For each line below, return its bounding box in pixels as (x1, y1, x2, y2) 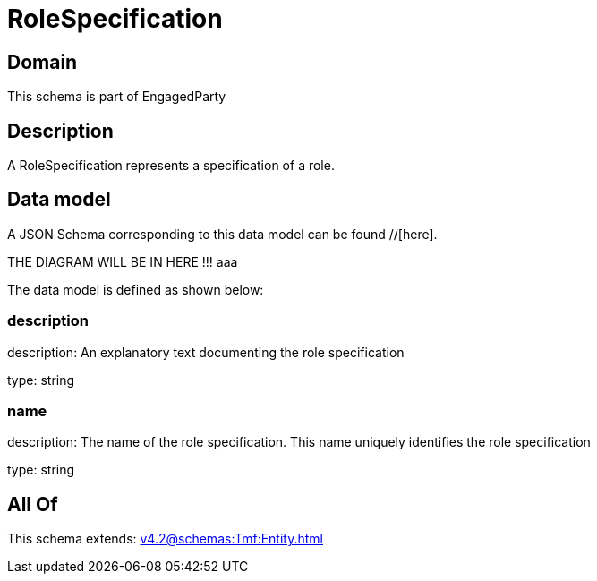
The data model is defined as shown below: (7, 281, 264, 297)
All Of (7, 492, 58, 516)
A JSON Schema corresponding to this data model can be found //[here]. (7, 226, 438, 242)
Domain (7, 50, 78, 73)
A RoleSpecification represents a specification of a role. (7, 158, 335, 174)
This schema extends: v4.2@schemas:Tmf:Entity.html (7, 531, 323, 547)
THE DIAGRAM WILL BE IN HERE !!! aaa (7, 253, 238, 269)
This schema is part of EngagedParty (7, 89, 226, 105)
